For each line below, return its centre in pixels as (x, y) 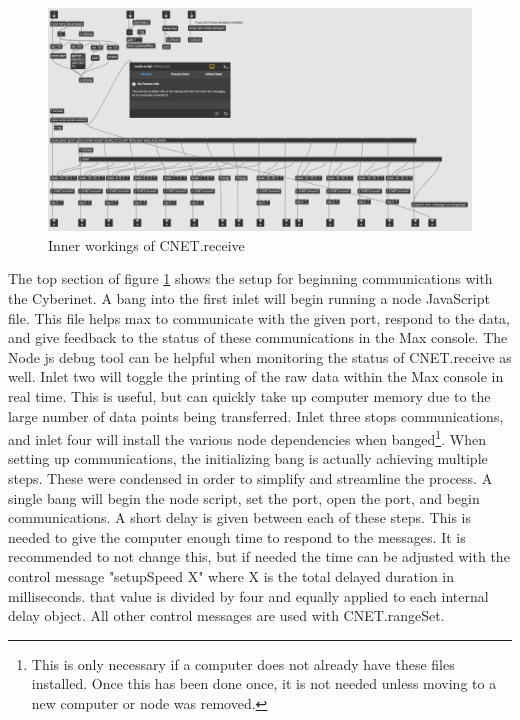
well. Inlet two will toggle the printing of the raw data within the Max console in (256, 376)
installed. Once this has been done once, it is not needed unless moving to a (264, 683)
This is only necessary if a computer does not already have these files (243, 663)
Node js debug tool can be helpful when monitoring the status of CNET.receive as (260, 356)
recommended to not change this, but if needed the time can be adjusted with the (259, 556)
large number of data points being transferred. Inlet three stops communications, (256, 415)
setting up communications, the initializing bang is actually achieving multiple (248, 458)
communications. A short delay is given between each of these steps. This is (239, 517)
